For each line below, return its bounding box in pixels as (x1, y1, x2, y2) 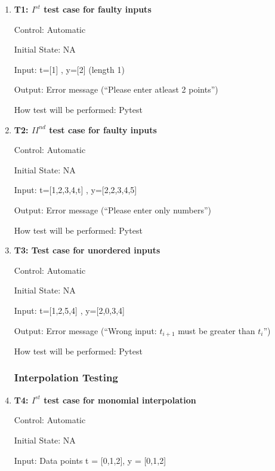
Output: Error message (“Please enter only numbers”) (14, 203, 212, 216)
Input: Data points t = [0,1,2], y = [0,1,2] (14, 454, 166, 466)
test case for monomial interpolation (44, 393, 196, 406)
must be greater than (178, 324, 255, 337)
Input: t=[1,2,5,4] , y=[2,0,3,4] (14, 304, 125, 316)
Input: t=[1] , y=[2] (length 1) (14, 63, 125, 75)
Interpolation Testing (14, 370, 118, 385)
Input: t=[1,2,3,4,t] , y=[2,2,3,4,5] (14, 183, 137, 196)
